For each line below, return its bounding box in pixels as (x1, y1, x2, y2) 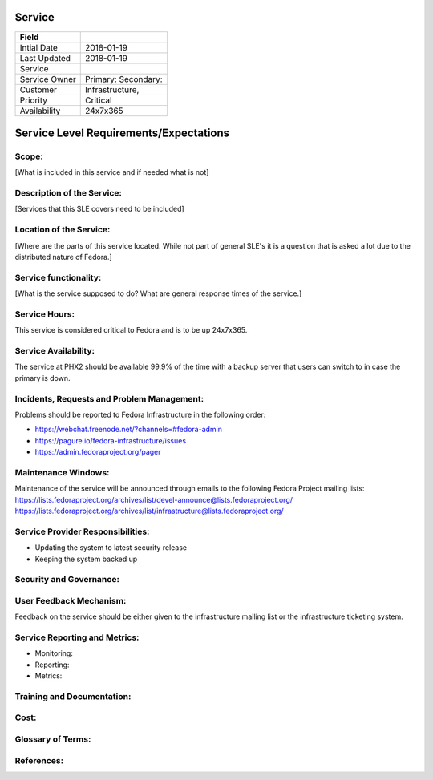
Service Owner (19, 73, 76, 84)
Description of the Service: (14, 188, 123, 199)
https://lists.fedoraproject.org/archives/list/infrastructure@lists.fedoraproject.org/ (14, 506, 284, 515)
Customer (19, 84, 58, 95)
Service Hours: (14, 309, 75, 320)
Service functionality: (14, 272, 102, 283)
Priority (19, 95, 48, 106)
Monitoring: (34, 649, 74, 658)
